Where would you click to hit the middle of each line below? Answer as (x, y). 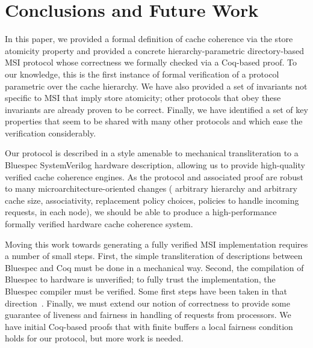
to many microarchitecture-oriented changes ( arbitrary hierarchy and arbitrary (151, 188)
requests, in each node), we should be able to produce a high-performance (141, 212)
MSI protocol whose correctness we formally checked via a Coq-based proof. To (151, 62)
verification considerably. (51, 133)
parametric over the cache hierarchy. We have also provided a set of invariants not (156, 86)
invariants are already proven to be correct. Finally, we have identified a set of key (156, 109)
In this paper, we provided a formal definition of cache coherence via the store (149, 39)
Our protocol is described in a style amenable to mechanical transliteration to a (152, 153)
